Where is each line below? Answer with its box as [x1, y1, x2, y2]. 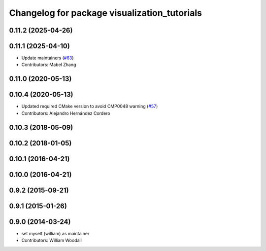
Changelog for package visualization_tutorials [9, 7, 202, 18]
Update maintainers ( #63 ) [21, 55, 74, 61]
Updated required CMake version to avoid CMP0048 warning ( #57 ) [21, 104, 158, 109]
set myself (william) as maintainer [21, 230, 90, 236]
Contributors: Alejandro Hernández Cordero [21, 110, 110, 116]
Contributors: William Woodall [21, 237, 82, 244]
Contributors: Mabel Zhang [21, 62, 76, 68]
